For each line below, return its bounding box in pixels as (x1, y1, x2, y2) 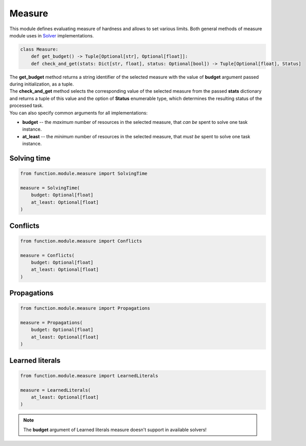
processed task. (9, 102, 44, 109)
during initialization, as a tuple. (9, 81, 74, 87)
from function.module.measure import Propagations (20, 305, 151, 311)
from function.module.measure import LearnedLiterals (20, 373, 158, 378)
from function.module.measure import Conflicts (20, 238, 142, 244)
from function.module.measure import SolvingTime (20, 171, 148, 177)
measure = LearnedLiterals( (20, 387, 91, 393)
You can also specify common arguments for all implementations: (9, 110, 148, 116)
